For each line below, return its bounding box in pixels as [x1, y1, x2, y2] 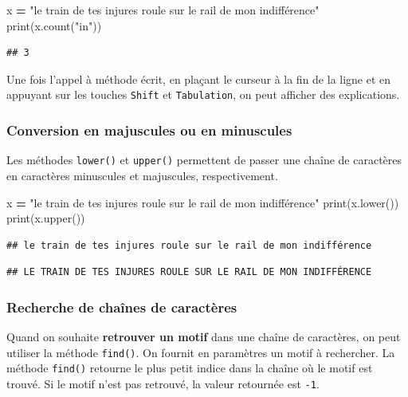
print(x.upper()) [6, 210, 85, 226]
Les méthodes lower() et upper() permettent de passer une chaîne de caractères [6, 151, 402, 168]
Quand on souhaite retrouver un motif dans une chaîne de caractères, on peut [6, 328, 401, 345]
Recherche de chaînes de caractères [6, 297, 237, 316]
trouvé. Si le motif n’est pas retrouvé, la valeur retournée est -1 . [6, 375, 320, 391]
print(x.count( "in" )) [6, 17, 102, 33]
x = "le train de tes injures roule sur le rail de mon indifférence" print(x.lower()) [6, 194, 399, 210]
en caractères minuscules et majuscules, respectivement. [6, 167, 278, 183]
